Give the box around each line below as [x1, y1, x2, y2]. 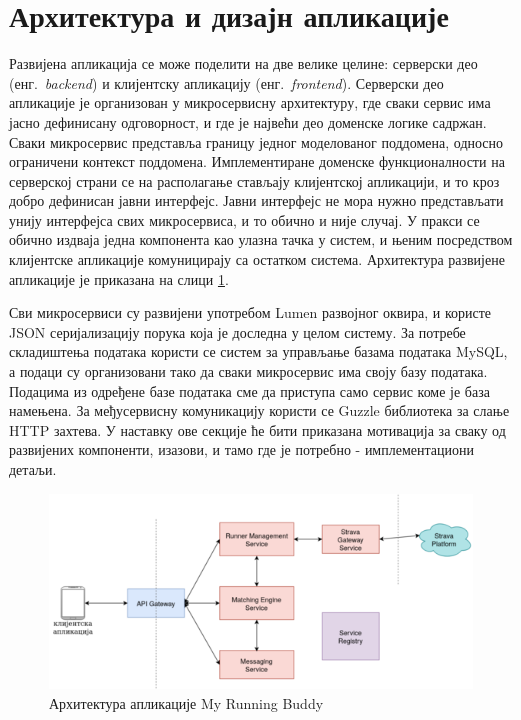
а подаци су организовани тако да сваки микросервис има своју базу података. [9, 361, 488, 382]
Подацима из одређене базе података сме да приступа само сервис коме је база [9, 380, 490, 401]
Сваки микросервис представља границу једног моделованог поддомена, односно [9, 131, 504, 152]
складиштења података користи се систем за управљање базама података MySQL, [9, 341, 508, 362]
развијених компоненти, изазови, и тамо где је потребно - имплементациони [9, 439, 474, 460]
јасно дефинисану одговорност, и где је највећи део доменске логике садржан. [9, 111, 487, 132]
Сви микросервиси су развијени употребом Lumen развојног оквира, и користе [9, 302, 492, 323]
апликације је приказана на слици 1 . [9, 268, 229, 289]
